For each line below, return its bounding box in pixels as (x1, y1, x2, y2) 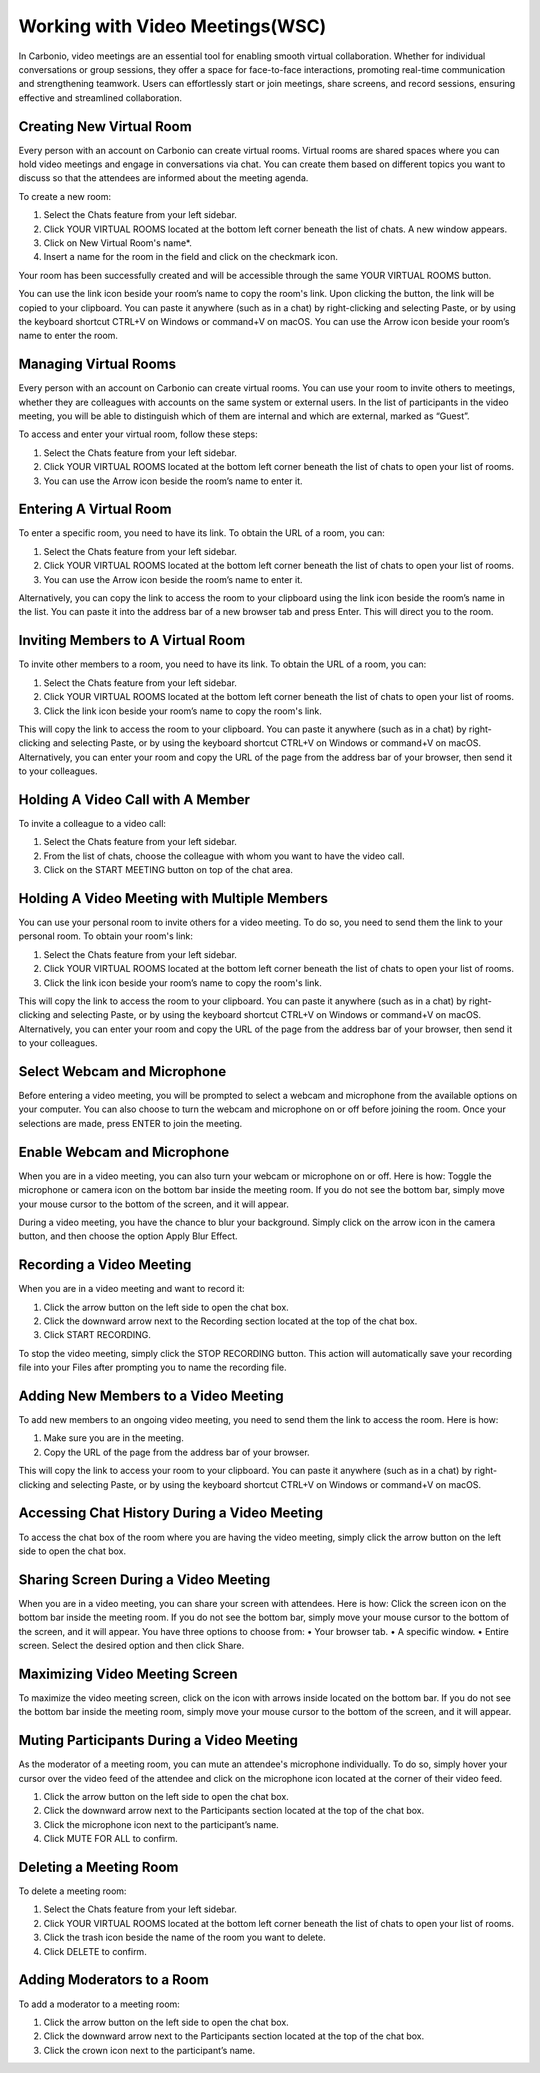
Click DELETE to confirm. (43, 1945, 147, 1957)
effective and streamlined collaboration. (18, 91, 182, 104)
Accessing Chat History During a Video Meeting (18, 1505, 324, 1522)
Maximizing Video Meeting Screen (18, 1665, 239, 1682)
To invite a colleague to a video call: (18, 817, 167, 829)
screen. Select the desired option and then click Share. (18, 1640, 245, 1652)
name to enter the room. (18, 330, 119, 342)
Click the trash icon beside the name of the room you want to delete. (43, 1931, 327, 1944)
